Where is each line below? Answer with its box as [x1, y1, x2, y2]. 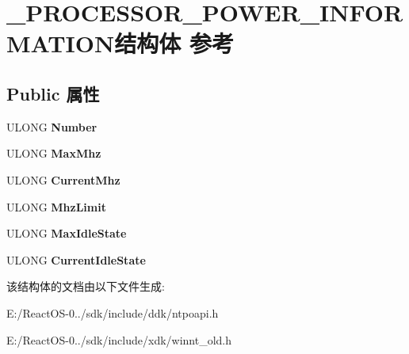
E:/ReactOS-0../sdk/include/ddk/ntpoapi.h [6, 304, 219, 321]
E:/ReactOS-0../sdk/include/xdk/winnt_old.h [6, 331, 232, 348]
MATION [6, 27, 115, 59]
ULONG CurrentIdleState [6, 251, 146, 268]
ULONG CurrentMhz [6, 171, 120, 188]
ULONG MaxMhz [6, 145, 101, 162]
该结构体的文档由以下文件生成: [6, 278, 165, 295]
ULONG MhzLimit [6, 198, 106, 215]
